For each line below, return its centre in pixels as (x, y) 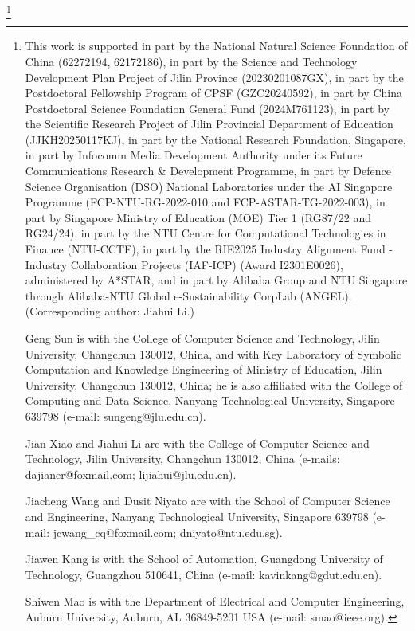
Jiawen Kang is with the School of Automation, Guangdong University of (204, 559)
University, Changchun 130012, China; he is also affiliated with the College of (214, 384)
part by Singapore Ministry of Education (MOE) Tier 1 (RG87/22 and (198, 217)
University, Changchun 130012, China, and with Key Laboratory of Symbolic (213, 353)
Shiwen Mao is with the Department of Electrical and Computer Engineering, (215, 601)
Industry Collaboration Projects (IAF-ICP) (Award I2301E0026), (184, 264)
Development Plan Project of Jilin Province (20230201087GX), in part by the (214, 77)
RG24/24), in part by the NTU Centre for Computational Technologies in (206, 233)
